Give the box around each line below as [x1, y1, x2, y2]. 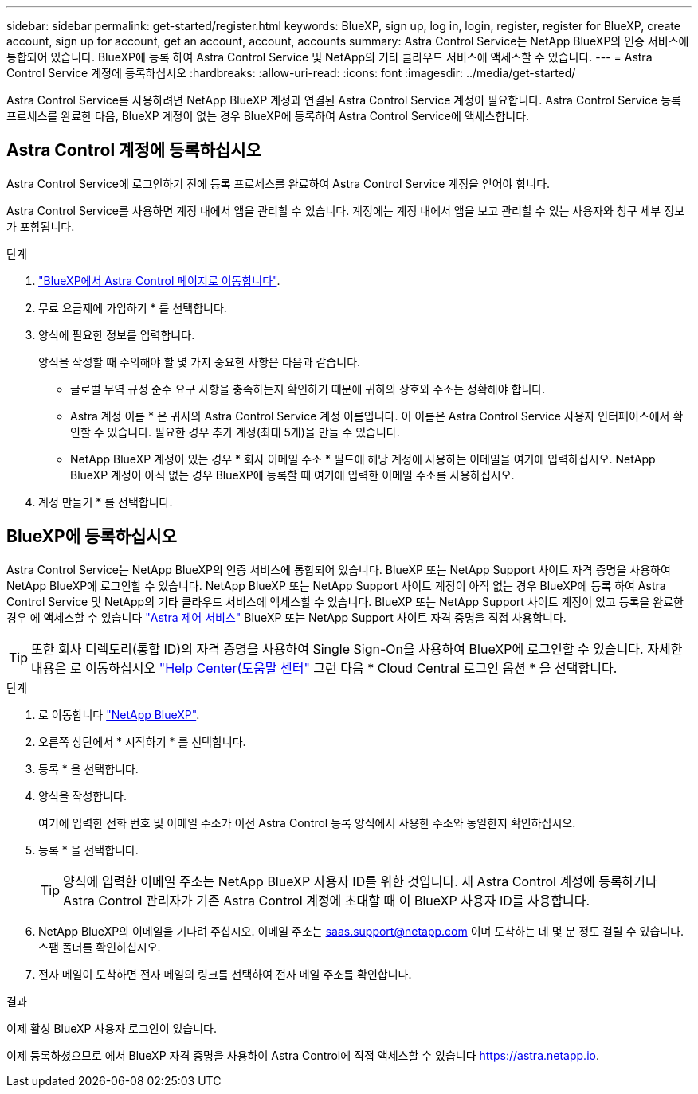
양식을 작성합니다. [38, 788, 127, 803]
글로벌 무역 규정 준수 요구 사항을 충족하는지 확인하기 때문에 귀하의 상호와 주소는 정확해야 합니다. [70, 381, 546, 396]
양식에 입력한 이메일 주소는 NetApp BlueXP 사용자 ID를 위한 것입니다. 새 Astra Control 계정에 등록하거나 [63, 873, 657, 889]
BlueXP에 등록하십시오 [6, 526, 177, 547]
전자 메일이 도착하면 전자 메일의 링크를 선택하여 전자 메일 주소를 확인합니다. [38, 967, 412, 981]
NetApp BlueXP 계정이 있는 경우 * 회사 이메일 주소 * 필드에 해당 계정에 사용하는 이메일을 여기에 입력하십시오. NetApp [70, 451, 656, 466]
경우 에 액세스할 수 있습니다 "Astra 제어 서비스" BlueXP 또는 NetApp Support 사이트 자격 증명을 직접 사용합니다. [6, 610, 567, 624]
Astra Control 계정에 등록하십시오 [6, 140, 261, 161]
